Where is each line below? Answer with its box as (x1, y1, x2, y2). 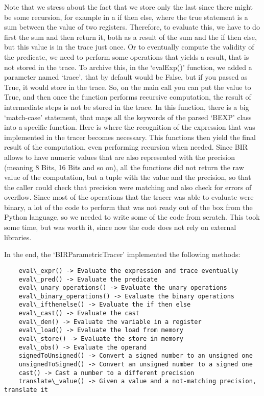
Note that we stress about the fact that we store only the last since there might (4, 2, 253, 12)
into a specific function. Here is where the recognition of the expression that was (4, 122, 255, 132)
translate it (4, 386, 48, 394)
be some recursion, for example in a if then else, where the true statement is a (4, 11, 248, 22)
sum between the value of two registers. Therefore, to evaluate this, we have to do (4, 21, 260, 32)
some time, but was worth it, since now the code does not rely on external (4, 222, 236, 232)
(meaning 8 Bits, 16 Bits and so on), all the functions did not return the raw (4, 161, 244, 172)
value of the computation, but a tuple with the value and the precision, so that (4, 172, 251, 182)
